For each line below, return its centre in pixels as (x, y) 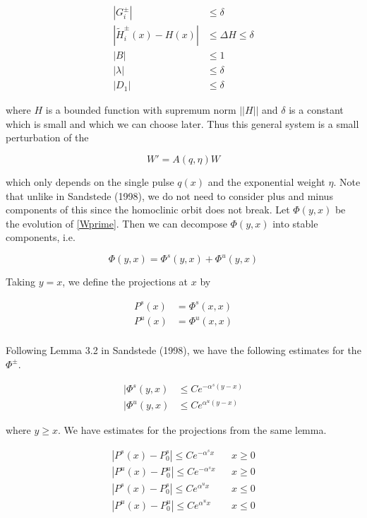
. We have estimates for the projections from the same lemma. (192, 430)
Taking (21, 282)
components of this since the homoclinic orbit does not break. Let (148, 210)
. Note (347, 181)
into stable (295, 223)
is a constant (316, 110)
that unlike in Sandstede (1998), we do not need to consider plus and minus (169, 195)
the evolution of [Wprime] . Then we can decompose (116, 223)
